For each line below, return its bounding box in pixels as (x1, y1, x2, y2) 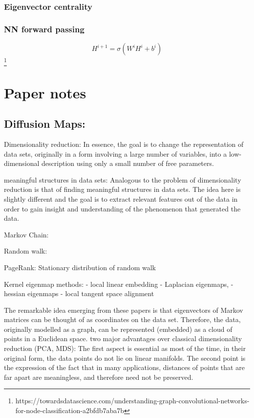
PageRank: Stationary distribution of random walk (4, 262, 156, 272)
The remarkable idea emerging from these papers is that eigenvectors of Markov (4, 304, 243, 315)
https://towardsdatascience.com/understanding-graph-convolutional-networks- (15, 395, 250, 406)
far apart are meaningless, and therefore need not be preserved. (4, 372, 193, 382)
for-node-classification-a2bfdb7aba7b (15, 405, 125, 416)
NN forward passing (4, 23, 85, 35)
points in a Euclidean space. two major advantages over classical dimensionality (4, 333, 242, 344)
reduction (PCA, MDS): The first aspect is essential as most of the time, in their (4, 343, 246, 353)
